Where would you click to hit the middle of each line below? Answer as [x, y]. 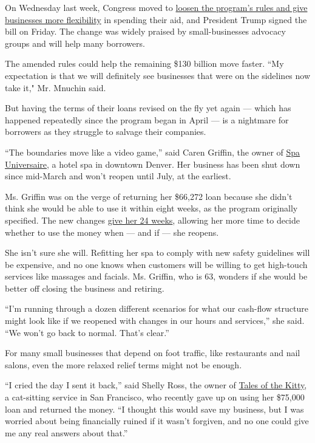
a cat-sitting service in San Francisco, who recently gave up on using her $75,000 [155, 397]
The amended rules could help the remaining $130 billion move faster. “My [144, 64]
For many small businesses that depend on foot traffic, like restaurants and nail [153, 353]
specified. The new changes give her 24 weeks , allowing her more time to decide [152, 220]
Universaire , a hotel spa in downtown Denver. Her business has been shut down [153, 164]
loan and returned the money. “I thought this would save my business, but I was [154, 409]
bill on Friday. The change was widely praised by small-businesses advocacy [145, 31]
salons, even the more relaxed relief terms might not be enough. [124, 364]
